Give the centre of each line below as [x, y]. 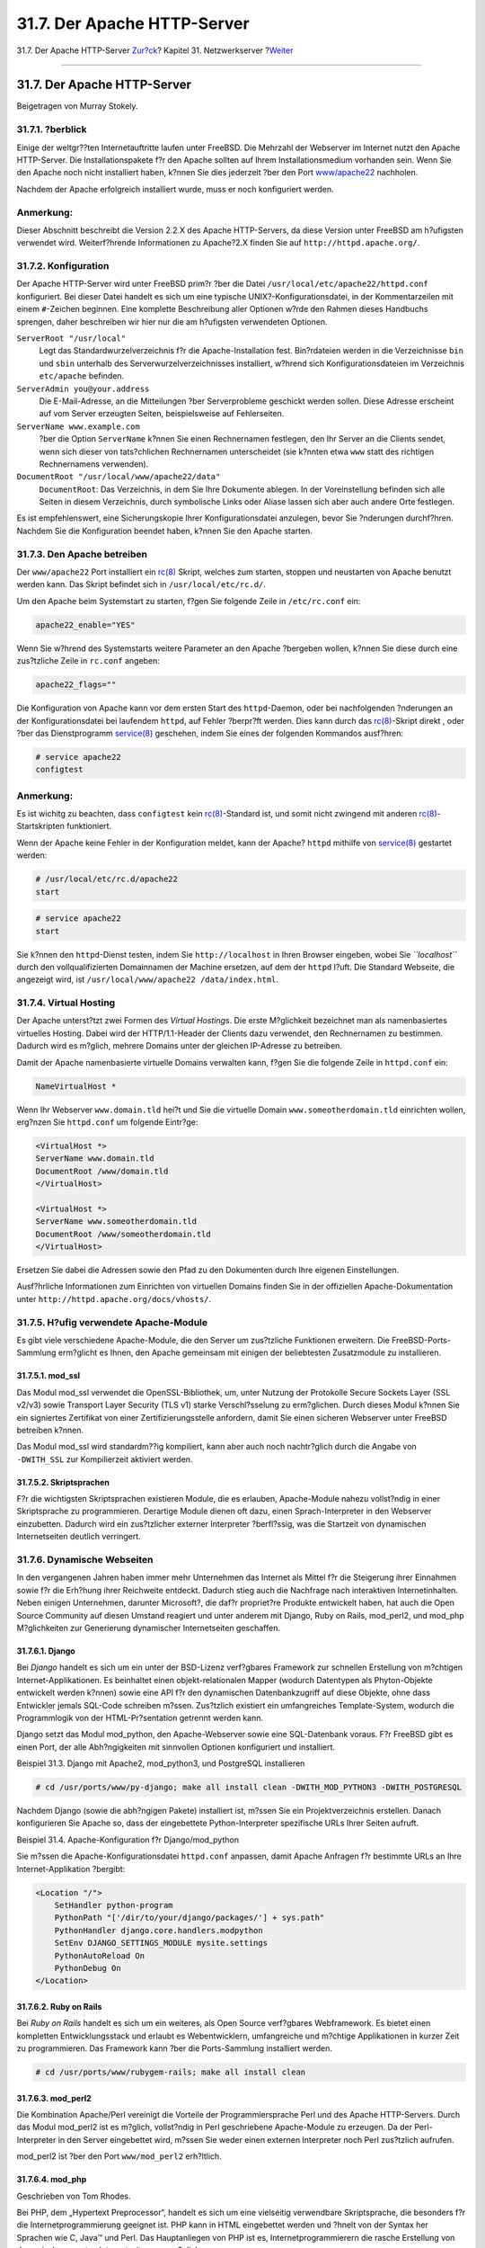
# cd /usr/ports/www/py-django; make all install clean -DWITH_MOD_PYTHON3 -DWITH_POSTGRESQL [249, 1788]
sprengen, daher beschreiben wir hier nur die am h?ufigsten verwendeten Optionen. [172, 321]
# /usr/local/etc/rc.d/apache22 [107, 879]
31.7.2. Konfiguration [63, 266]
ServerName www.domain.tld [95, 1159]
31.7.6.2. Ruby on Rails [59, 2006]
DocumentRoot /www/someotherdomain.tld [123, 1234]
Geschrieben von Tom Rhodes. [74, 2196]
